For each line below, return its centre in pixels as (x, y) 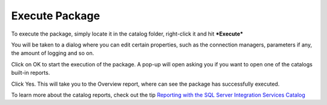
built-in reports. (31, 73)
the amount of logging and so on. (53, 53)
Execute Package (55, 16)
